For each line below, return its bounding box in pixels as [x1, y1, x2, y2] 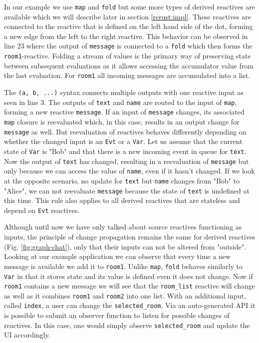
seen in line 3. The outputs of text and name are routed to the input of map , [4, 96, 237, 107]
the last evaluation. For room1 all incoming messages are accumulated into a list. [4, 70, 251, 80]
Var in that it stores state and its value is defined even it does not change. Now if [4, 270, 253, 281]
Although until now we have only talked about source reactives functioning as [4, 221, 242, 232]
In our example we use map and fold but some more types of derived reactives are [4, 1, 255, 11]
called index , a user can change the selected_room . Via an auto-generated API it [4, 300, 256, 310]
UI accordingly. [4, 329, 50, 340]
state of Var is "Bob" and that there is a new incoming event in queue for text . [4, 145, 247, 156]
